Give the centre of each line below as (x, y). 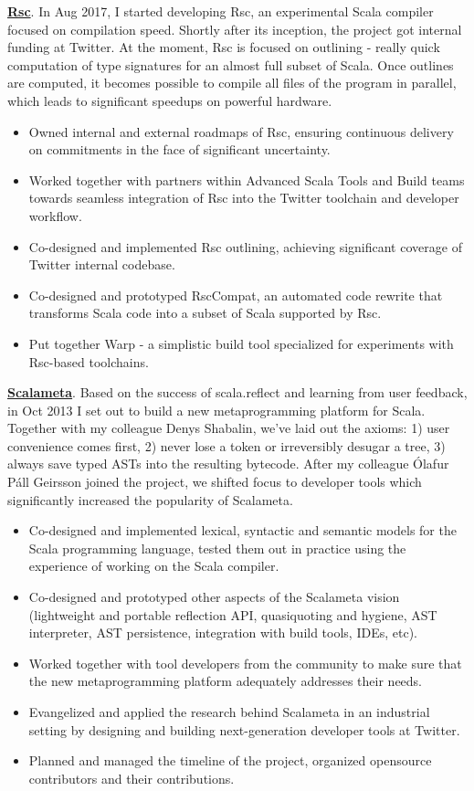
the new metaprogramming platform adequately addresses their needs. (226, 681)
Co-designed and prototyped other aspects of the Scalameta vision (214, 597)
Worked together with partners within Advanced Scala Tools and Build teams (247, 179)
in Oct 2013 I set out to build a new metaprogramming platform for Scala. (216, 410)
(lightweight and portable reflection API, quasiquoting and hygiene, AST (233, 614)
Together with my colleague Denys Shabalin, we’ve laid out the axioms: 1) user (229, 428)
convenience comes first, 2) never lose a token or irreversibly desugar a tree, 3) (226, 445)
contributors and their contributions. (132, 778)
